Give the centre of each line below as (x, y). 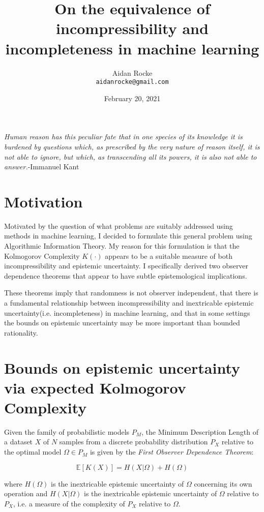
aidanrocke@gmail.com (132, 82)
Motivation (43, 201)
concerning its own (223, 483)
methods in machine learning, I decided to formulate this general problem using (128, 236)
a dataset (19, 442)
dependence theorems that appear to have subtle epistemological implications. (126, 275)
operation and (26, 493)
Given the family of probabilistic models (67, 431)
